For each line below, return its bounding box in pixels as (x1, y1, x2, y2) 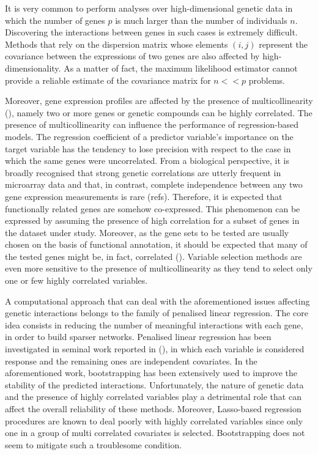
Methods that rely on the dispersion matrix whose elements (5, 37, 228, 50)
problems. (248, 73, 285, 86)
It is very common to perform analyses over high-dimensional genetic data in (5, 2, 293, 14)
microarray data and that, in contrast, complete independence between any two (5, 178, 303, 191)
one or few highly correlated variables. (5, 274, 148, 287)
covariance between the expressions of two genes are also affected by (5, 50, 260, 62)
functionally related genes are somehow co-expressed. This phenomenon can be (5, 202, 300, 215)
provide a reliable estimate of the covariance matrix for (5, 73, 211, 86)
